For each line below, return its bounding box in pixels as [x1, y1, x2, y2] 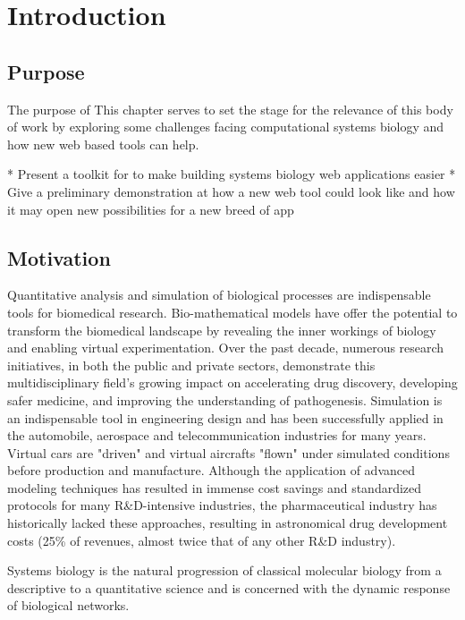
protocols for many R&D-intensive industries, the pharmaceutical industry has [7, 496, 437, 514]
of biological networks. [7, 596, 130, 615]
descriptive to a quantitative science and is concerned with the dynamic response [7, 578, 451, 597]
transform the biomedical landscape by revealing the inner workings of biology [7, 320, 436, 339]
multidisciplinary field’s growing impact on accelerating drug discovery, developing [7, 373, 458, 392]
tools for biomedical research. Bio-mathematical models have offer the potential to [7, 302, 458, 321]
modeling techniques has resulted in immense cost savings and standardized [7, 478, 422, 497]
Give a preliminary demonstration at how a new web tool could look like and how [7, 182, 455, 200]
